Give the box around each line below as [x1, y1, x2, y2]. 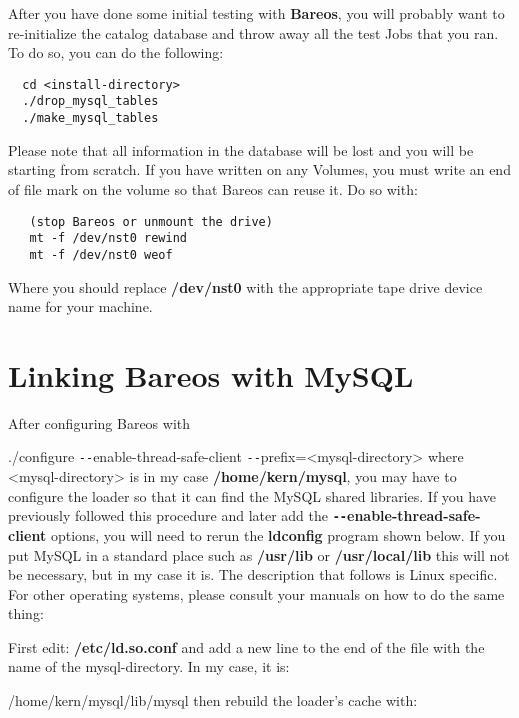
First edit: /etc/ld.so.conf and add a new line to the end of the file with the [8, 636, 485, 657]
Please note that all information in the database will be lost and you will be [8, 139, 474, 160]
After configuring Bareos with [8, 412, 191, 433]
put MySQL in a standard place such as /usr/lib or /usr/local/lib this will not [8, 544, 510, 565]
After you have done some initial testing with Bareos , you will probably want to [8, 3, 505, 23]
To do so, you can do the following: [8, 42, 224, 63]
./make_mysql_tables [22, 111, 159, 126]
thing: [8, 603, 44, 624]
